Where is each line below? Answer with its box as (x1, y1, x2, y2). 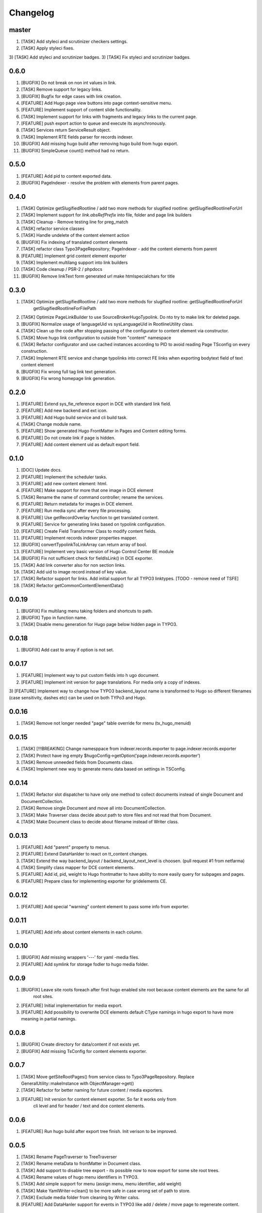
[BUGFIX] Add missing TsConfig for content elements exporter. (21, 1048, 147, 1054)
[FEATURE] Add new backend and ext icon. (21, 408, 108, 413)
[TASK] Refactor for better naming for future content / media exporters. (21, 1087, 164, 1093)
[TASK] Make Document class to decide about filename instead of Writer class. (21, 819, 179, 824)
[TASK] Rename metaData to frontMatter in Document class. (21, 1161, 142, 1166)
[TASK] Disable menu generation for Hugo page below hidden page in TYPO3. (21, 622, 178, 627)
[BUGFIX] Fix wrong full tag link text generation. (21, 369, 117, 375)
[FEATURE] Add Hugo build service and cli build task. (21, 414, 128, 420)
